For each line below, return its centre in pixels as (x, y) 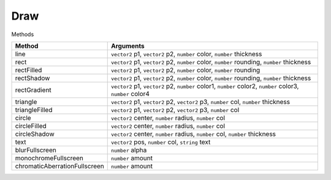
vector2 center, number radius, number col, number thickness (193, 133)
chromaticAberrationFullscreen (59, 166)
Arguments (128, 46)
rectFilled (29, 70)
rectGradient (33, 90)
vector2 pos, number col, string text (161, 142)
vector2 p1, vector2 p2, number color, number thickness (187, 54)
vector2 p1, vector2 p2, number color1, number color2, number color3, (205, 86)
